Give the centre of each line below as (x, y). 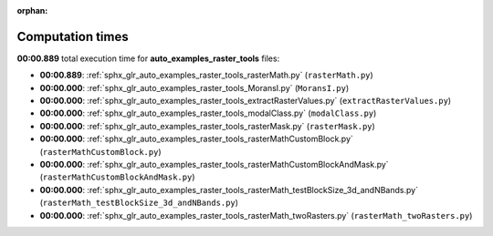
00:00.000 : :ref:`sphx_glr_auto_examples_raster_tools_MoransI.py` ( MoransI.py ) (194, 87)
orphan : (32, 10)
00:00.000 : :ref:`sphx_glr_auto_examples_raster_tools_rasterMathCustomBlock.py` (196, 139)
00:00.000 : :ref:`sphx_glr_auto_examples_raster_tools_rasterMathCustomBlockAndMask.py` (214, 165)
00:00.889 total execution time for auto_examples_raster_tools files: (148, 58)
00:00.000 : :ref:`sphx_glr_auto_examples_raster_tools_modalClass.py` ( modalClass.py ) (208, 113)
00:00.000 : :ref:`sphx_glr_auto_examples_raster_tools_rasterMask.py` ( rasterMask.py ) (208, 126)
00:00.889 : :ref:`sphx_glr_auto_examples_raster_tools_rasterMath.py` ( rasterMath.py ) (206, 75)
